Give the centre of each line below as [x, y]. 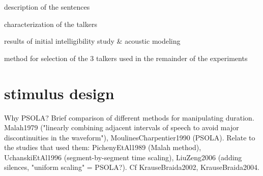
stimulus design [59, 93]
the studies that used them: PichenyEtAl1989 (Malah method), [103, 147]
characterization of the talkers [51, 24]
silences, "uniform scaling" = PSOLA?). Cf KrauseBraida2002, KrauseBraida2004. [132, 167]
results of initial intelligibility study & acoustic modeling [92, 41]
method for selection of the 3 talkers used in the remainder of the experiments [126, 58]
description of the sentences [47, 7]
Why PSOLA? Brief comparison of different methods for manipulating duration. [129, 117]
